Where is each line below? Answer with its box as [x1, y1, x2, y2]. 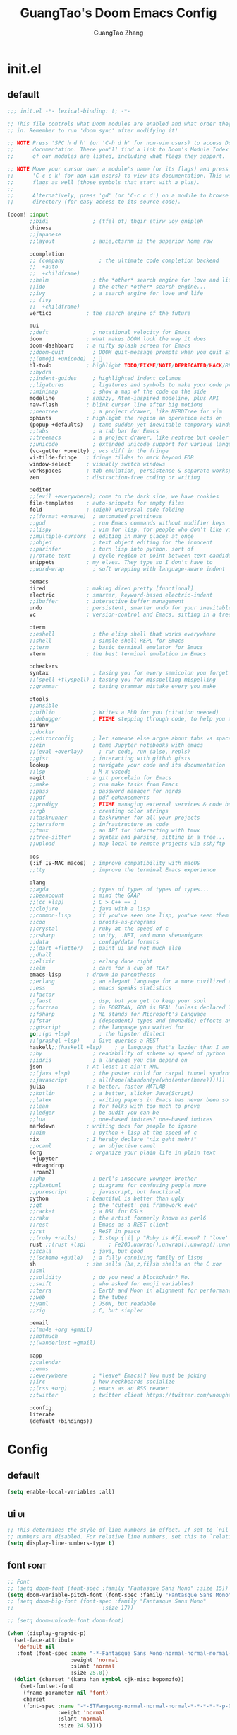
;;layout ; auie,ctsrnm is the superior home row [29, 237, 213, 245]
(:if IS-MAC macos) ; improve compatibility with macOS [29, 859, 200, 866]
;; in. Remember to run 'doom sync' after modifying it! [7, 127, 178, 134]
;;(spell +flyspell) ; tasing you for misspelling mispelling [29, 676, 217, 684]
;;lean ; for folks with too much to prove [29, 1103, 200, 1110]
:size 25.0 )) [70, 1669, 109, 1677]
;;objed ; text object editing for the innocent [29, 539, 213, 546]
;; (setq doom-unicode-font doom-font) [7, 1617, 125, 1625]
